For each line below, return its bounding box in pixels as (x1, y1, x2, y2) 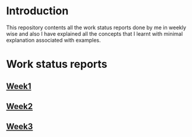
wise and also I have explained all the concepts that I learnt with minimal (6, 30, 183, 37)
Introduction (6, 4, 69, 18)
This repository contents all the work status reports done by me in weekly (6, 24, 187, 31)
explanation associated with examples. (6, 36, 101, 43)
